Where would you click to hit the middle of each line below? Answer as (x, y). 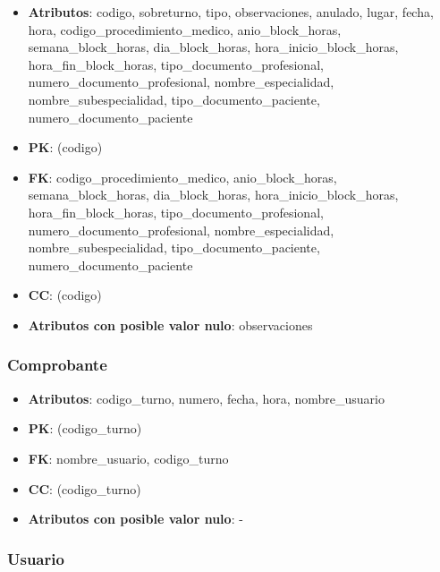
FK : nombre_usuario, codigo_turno (128, 458)
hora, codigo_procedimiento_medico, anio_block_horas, (185, 29)
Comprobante (57, 365)
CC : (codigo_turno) (85, 488)
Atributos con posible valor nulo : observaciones (170, 324)
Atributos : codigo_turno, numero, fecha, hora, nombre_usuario (206, 398)
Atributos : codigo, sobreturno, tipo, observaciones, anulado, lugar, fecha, (231, 12)
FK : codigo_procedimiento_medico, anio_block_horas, (182, 177)
